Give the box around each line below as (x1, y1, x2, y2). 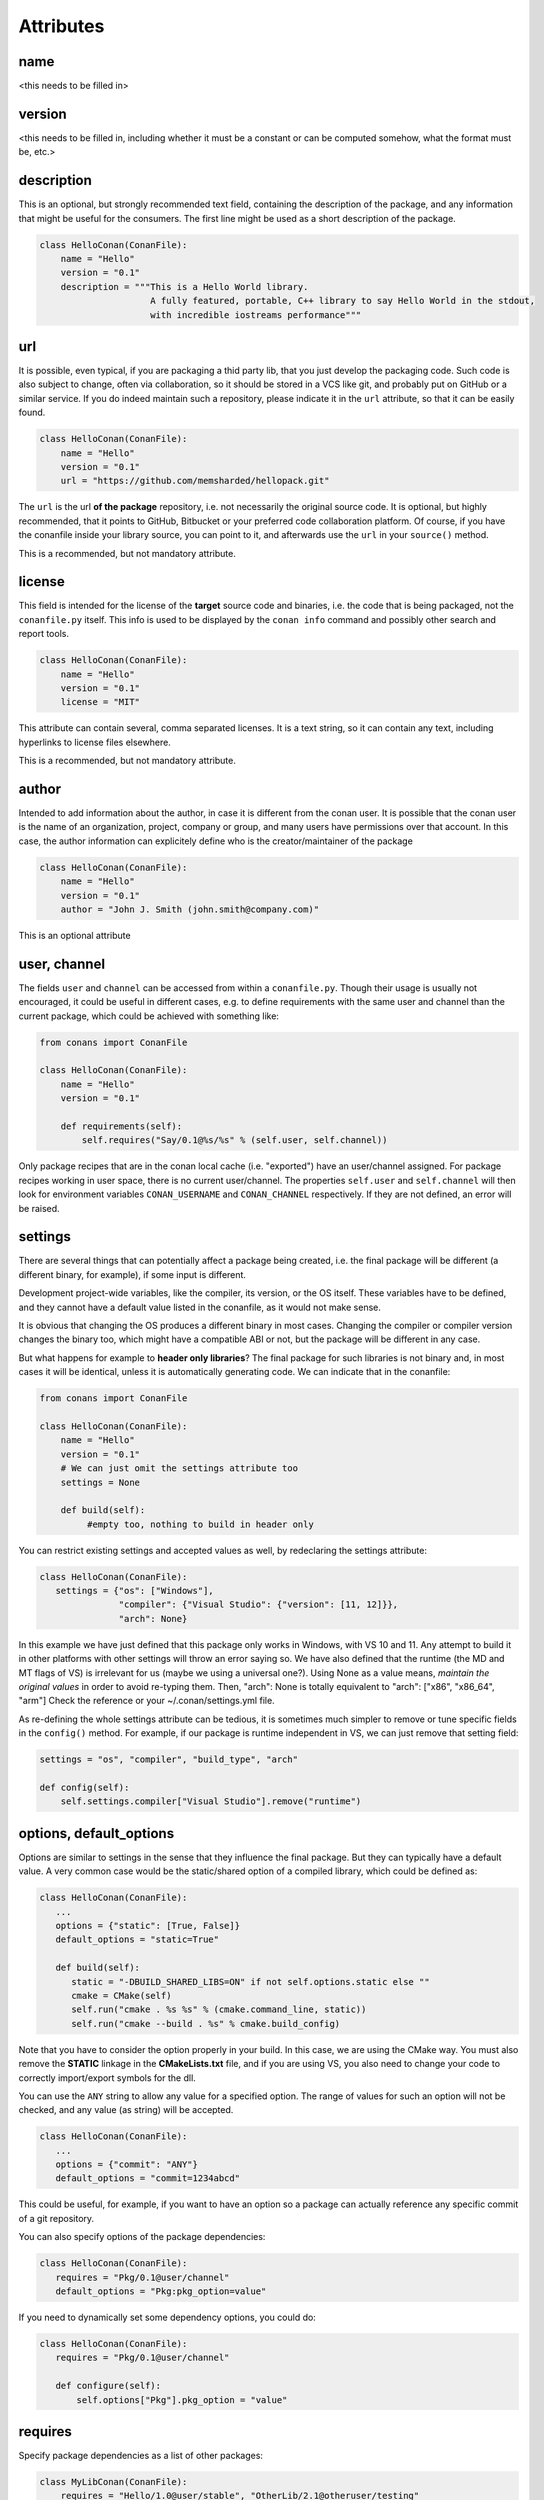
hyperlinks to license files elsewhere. (18, 736, 172, 748)
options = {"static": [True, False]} (55, 1920, 240, 1931)
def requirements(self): (60, 1121, 183, 1132)
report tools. (18, 628, 70, 640)
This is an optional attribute (18, 930, 131, 942)
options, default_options (18, 1825, 175, 1842)
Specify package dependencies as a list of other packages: (18, 2450, 264, 2461)
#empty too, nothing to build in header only (86, 1518, 314, 1530)
